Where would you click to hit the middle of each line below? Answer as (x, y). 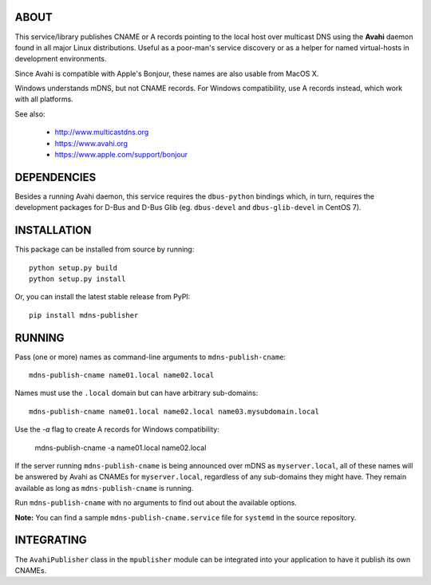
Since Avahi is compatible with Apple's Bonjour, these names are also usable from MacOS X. (167, 73)
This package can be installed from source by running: (105, 249)
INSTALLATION (53, 230)
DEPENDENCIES (55, 177)
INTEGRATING (51, 540)
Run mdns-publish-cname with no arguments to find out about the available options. (156, 503)
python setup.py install (77, 279)
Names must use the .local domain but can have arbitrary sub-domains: (136, 393)
